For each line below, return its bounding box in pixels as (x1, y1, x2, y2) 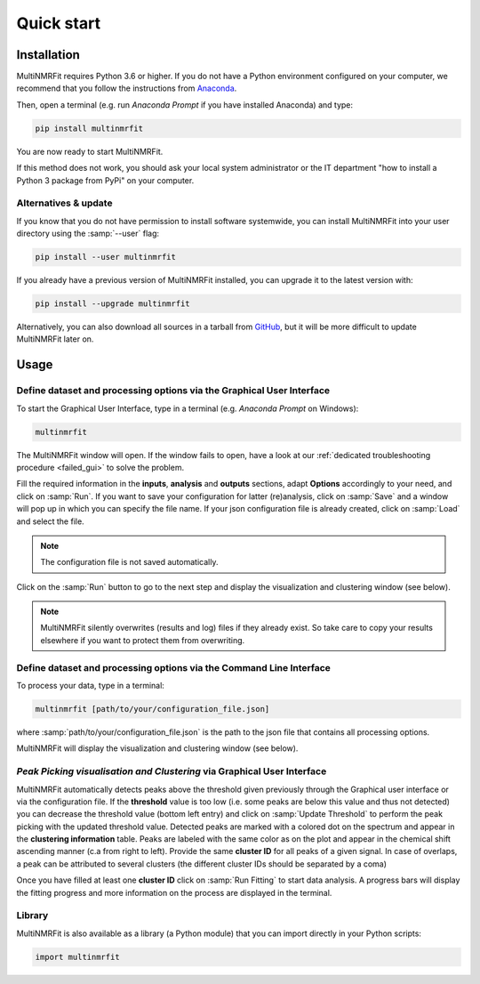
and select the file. (16, 516, 84, 527)
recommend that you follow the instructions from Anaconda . (16, 83, 237, 93)
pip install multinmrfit (35, 123, 144, 133)
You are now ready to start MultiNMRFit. (16, 146, 164, 157)
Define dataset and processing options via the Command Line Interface (16, 661, 331, 673)
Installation (16, 47, 80, 62)
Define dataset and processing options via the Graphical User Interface (16, 384, 331, 397)
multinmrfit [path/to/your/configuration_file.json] (35, 704, 270, 714)
